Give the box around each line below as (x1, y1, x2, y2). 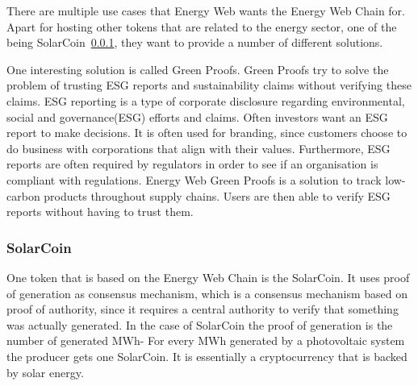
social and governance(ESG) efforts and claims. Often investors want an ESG (6, 108, 388, 125)
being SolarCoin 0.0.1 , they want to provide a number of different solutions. (6, 34, 383, 51)
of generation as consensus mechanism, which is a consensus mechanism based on (6, 284, 408, 301)
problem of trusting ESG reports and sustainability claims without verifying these (6, 77, 412, 93)
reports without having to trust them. (6, 203, 194, 220)
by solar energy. (6, 363, 84, 380)
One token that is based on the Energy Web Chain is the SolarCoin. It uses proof (6, 268, 410, 285)
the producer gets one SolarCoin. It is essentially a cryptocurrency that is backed (6, 347, 408, 364)
